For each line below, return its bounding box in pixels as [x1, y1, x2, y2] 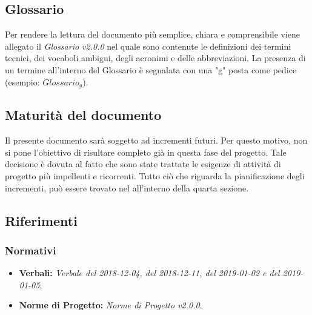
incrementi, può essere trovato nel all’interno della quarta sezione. [5, 181, 249, 194]
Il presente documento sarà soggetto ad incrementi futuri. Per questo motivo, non [5, 134, 308, 147]
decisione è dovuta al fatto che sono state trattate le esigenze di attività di [5, 157, 281, 170]
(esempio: [5, 75, 40, 88]
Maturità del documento [5, 105, 162, 124]
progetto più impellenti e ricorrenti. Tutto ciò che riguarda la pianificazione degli [5, 170, 305, 182]
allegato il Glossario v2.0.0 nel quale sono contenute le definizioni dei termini [5, 39, 291, 52]
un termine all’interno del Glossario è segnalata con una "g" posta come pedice [5, 63, 297, 76]
